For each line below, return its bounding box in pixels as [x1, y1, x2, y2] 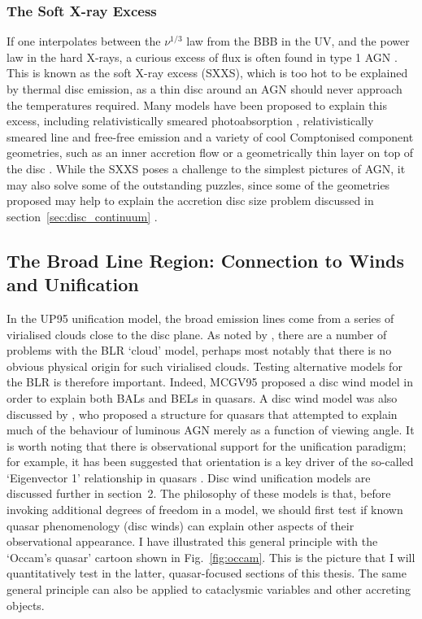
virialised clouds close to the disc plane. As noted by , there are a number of [7, 325, 387, 342]
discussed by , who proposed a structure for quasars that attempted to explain [7, 405, 398, 422]
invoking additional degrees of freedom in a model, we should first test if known [7, 501, 403, 518]
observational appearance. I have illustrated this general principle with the [7, 533, 378, 550]
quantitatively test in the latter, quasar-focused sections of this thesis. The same [7, 565, 407, 582]
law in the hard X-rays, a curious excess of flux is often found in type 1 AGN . [7, 48, 398, 65]
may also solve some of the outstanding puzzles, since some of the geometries [7, 176, 390, 193]
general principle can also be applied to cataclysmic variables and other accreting [7, 581, 411, 598]
